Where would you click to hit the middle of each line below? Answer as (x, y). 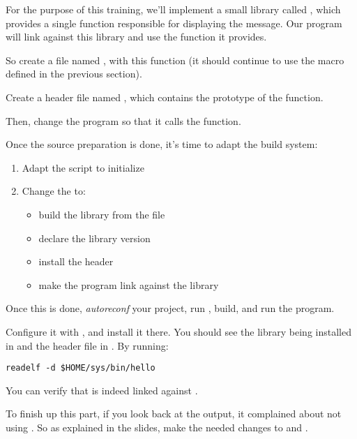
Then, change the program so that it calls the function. (123, 120)
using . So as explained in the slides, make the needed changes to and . (157, 427)
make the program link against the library (129, 284)
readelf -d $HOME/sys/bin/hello (81, 368)
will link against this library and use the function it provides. (136, 37)
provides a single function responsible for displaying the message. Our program (174, 23)
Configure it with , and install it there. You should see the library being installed (178, 331)
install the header (76, 261)
